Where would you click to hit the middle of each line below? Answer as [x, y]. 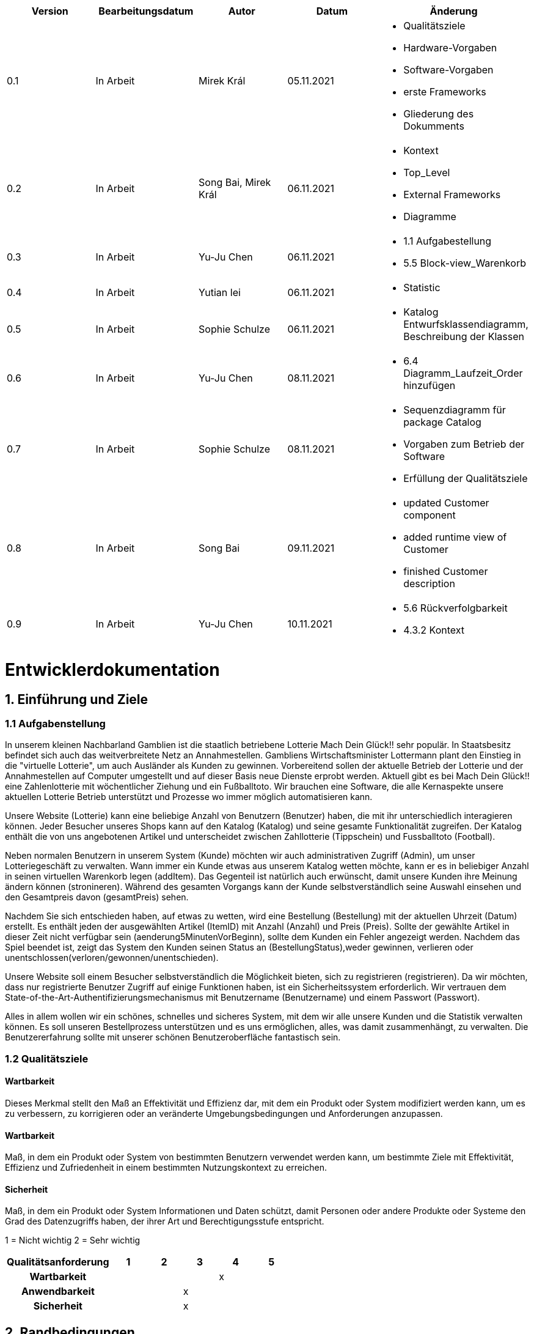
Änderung [454, 11]
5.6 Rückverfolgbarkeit [455, 608]
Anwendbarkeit [58, 1291]
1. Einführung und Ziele [77, 699]
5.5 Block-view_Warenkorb [465, 263]
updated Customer [446, 503]
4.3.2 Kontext [434, 630]
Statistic [422, 287]
